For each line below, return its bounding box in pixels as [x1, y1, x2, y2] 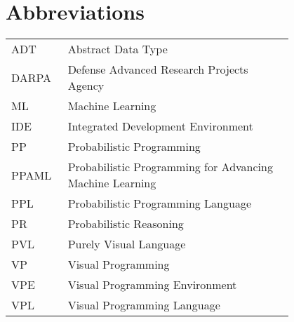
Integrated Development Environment [67, 118, 253, 135]
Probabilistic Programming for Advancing [67, 159, 273, 175]
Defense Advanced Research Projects [67, 61, 248, 78]
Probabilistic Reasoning [67, 215, 184, 232]
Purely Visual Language [67, 236, 186, 253]
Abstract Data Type [67, 41, 168, 58]
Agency [67, 77, 105, 94]
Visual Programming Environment [67, 276, 237, 293]
